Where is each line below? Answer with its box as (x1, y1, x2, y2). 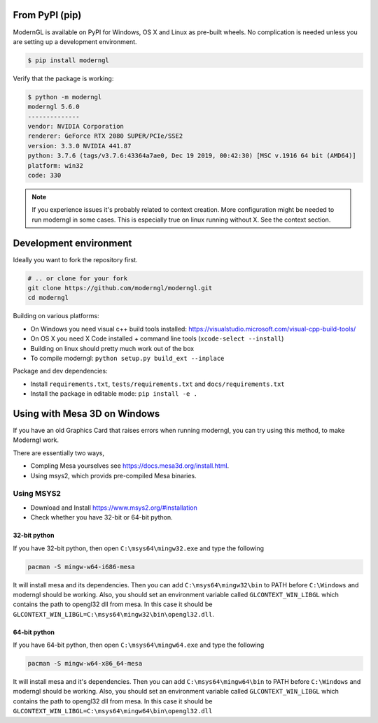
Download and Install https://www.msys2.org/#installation (30, 503, 197, 512)
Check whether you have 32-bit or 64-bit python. (30, 513, 173, 522)
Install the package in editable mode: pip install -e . (30, 389, 197, 398)
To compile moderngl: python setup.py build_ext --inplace (30, 354, 225, 362)
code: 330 (27, 171, 62, 179)
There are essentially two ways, (13, 448, 105, 457)
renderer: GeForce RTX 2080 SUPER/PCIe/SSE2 (27, 132, 183, 140)
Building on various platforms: (13, 312, 99, 320)
